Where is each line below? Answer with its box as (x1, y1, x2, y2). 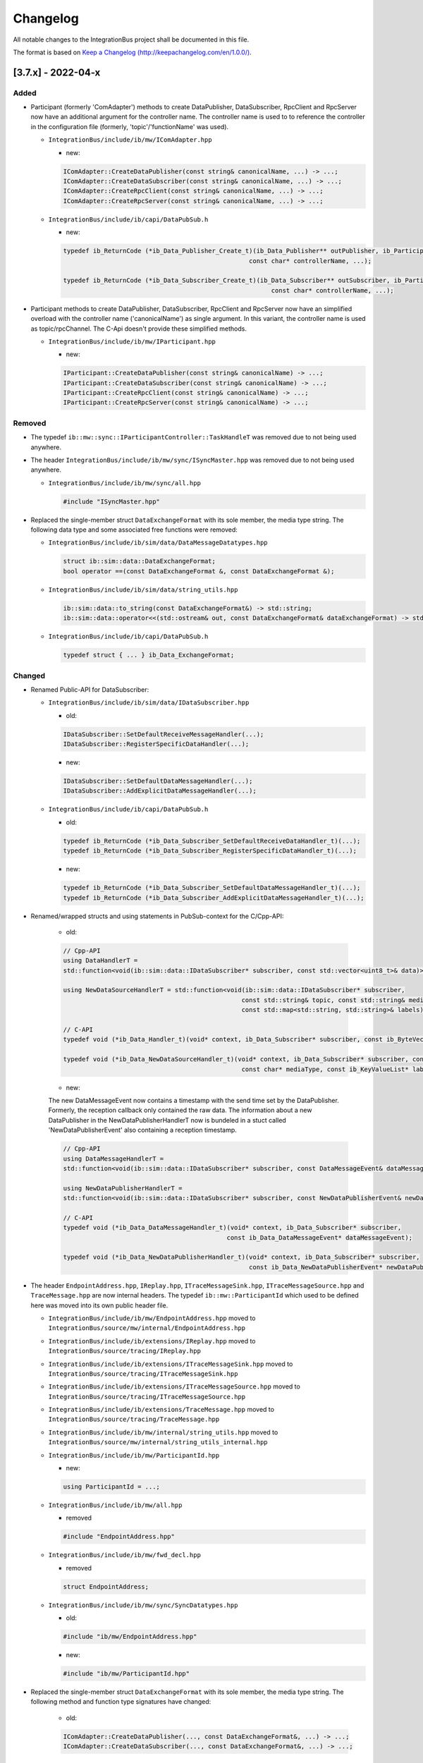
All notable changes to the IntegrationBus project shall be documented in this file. (13, 35, 250, 44)
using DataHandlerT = (63, 956, 138, 965)
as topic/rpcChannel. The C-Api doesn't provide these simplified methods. (30, 324, 247, 333)
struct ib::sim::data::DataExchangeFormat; (63, 557, 216, 566)
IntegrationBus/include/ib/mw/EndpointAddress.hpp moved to (48, 1314, 257, 1322)
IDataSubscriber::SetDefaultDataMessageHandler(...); (63, 777, 253, 786)
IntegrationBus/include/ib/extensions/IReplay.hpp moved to (48, 1336, 257, 1345)
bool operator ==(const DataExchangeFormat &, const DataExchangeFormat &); (63, 567, 335, 575)
